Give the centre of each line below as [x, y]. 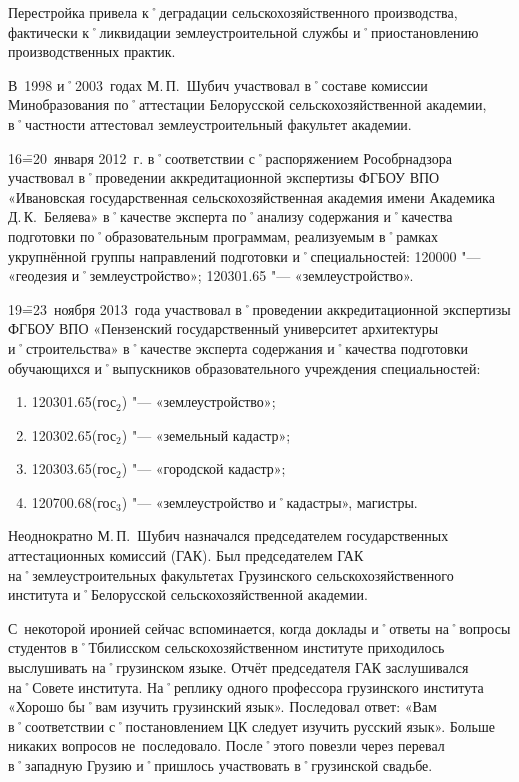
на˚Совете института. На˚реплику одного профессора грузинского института [246, 686]
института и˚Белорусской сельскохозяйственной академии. [188, 594]
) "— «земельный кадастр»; [206, 434]
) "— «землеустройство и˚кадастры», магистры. [269, 501]
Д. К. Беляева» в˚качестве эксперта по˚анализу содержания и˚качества [230, 216]
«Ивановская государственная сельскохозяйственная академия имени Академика [251, 196]
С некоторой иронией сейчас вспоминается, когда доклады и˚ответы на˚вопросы [259, 627]
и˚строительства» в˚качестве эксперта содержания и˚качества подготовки [238, 347]
